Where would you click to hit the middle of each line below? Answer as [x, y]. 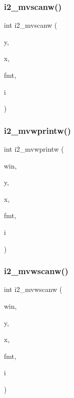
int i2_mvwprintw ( [34, 149]
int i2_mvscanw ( [31, 25]
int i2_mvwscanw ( [33, 289]
